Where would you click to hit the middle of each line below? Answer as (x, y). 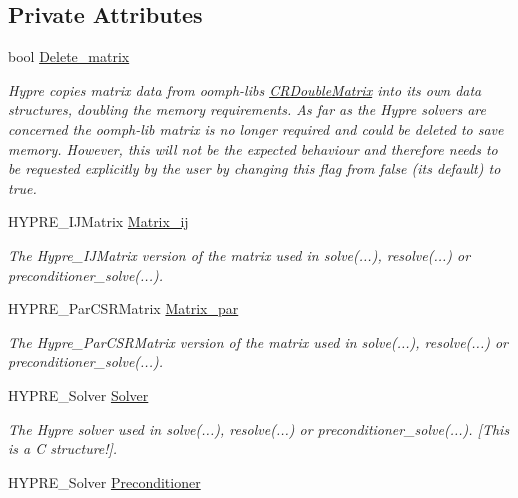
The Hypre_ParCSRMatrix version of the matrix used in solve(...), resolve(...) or (258, 341)
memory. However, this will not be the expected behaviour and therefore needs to (253, 148)
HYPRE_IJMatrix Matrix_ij (98, 221)
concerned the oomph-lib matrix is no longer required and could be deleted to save (256, 128)
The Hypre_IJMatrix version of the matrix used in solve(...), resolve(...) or (239, 254)
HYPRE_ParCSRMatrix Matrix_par (123, 308)
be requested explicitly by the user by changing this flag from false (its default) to (254, 168)
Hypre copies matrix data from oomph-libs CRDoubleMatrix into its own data (245, 89)
